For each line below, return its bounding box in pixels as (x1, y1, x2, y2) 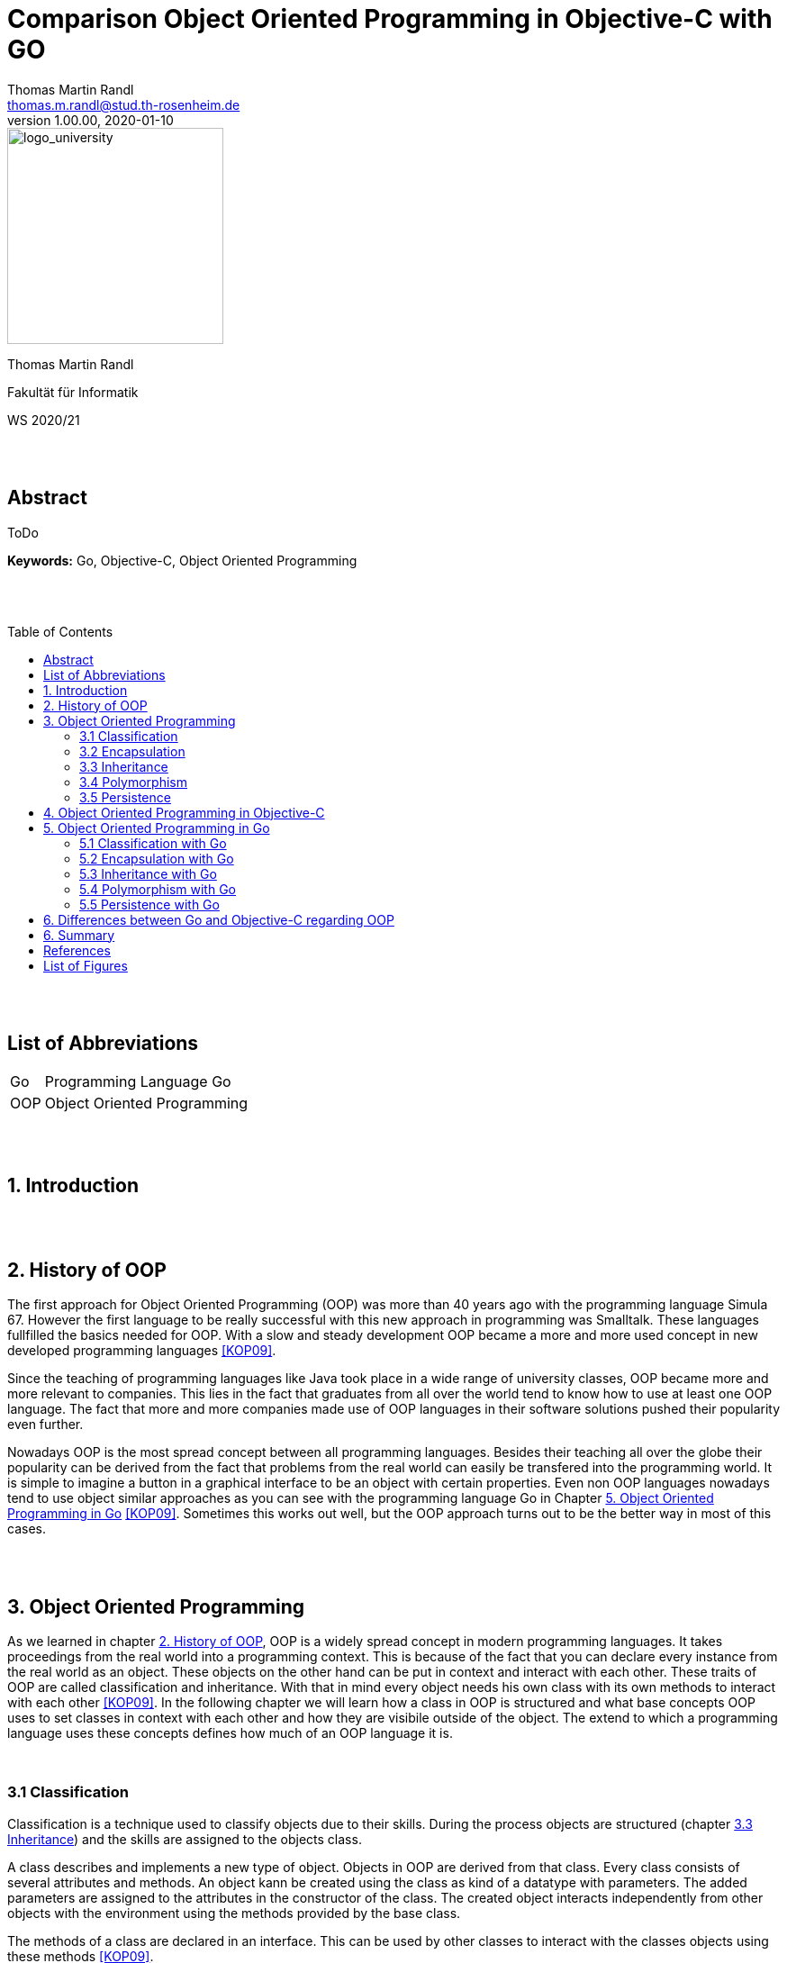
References (43, 942, 111, 958)
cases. (7, 1521, 46, 1537)
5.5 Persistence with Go (79, 896, 220, 912)
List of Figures (43, 957, 128, 973)
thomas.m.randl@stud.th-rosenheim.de (7, 96, 240, 113)
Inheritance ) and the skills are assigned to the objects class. (7, 1831, 362, 1847)
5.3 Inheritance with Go (79, 865, 217, 882)
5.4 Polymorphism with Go (79, 881, 236, 897)
